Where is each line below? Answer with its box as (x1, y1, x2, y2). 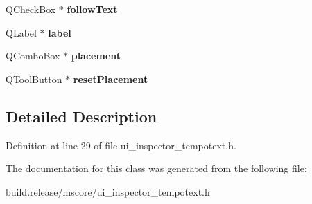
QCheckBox (6, 2, 56, 16)
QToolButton (6, 71, 62, 86)
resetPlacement (73, 71, 148, 86)
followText (67, 2, 118, 16)
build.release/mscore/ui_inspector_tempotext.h (6, 184, 210, 198)
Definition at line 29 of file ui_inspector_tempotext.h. (6, 138, 236, 152)
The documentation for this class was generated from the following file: (6, 161, 307, 176)
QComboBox (6, 48, 60, 63)
